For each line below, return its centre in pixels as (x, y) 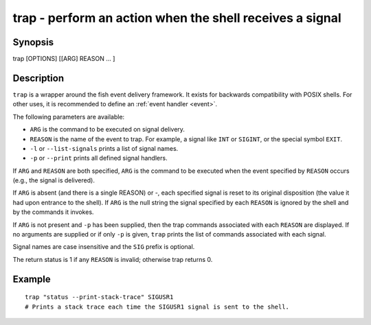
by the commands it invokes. (53, 212)
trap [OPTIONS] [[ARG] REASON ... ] (64, 59)
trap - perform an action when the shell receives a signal (177, 18)
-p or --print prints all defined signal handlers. (99, 158)
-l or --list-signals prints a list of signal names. (104, 148)
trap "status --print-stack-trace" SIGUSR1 (99, 297)
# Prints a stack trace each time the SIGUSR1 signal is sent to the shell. (157, 306)
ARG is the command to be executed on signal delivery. (108, 130)
